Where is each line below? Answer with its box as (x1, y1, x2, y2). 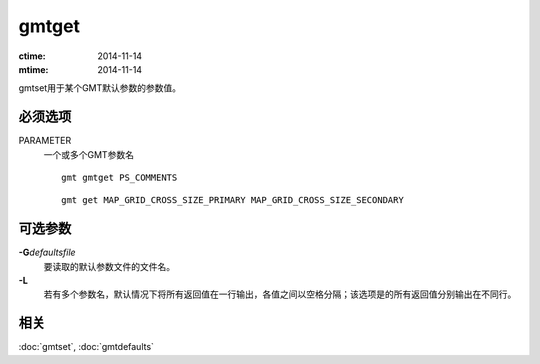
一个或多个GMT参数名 (43, 148, 135, 160)
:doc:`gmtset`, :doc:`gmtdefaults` (18, 341, 155, 353)
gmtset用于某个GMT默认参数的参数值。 (18, 82, 182, 94)
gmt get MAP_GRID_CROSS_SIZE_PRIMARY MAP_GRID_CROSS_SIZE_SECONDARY (61, 195, 404, 206)
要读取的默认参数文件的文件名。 (43, 260, 175, 272)
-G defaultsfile (18, 246, 76, 259)
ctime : (18, 50, 46, 62)
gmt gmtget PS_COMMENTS (61, 172, 178, 184)
